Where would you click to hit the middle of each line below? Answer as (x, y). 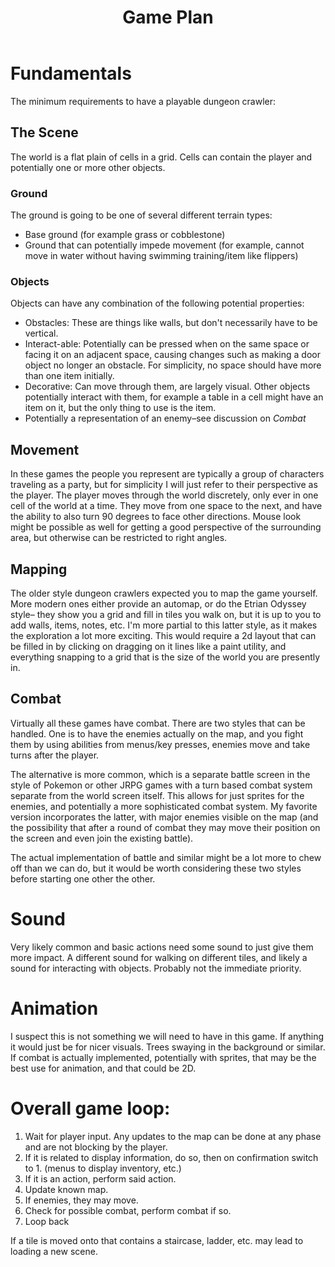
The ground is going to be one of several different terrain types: (141, 215)
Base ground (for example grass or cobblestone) (125, 235)
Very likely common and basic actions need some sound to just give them (162, 947)
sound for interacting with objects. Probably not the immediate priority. (156, 968)
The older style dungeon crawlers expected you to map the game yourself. (164, 593)
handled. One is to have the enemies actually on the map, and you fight (157, 733)
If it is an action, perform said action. (100, 1178)
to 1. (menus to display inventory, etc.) (103, 1168)
